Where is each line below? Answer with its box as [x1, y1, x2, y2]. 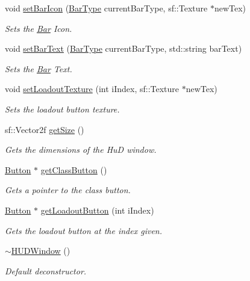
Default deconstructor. [5, 264, 87, 277]
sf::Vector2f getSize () [5, 123, 84, 135]
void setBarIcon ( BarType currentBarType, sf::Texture [5, 2, 208, 14]
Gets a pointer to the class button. [5, 184, 131, 196]
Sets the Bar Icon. [5, 22, 72, 34]
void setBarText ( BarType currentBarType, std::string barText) [5, 42, 242, 55]
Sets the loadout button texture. [5, 102, 120, 115]
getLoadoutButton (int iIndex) [40, 203, 154, 216]
